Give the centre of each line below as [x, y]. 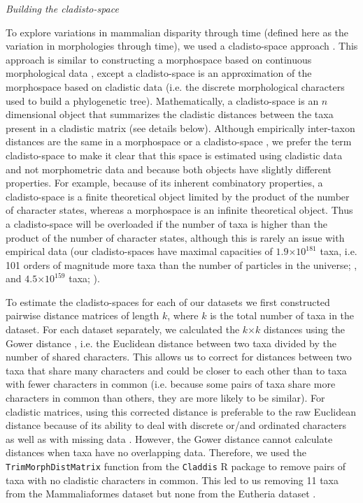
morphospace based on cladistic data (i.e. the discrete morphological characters [175, 86]
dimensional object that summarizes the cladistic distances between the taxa [170, 114]
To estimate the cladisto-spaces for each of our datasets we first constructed [168, 301]
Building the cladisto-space [62, 8]
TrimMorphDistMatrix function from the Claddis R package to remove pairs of [176, 466]
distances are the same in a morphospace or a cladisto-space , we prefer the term [179, 141]
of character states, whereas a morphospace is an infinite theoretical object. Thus [179, 210]
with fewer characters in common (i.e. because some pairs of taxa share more [171, 384]
